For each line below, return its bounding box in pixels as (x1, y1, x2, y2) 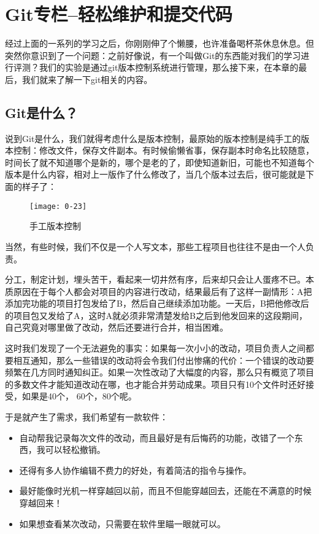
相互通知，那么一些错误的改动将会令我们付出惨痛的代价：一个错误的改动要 (13, 353, 314, 366)
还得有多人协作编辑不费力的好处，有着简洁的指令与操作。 (19, 463, 252, 476)
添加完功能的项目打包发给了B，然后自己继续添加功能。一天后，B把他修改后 (5, 297, 309, 310)
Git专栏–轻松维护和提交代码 (5, 1, 233, 26)
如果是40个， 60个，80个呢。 (21, 390, 137, 402)
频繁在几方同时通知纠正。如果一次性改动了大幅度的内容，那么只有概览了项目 (5, 366, 314, 379)
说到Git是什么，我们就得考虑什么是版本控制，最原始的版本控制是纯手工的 (5, 132, 301, 144)
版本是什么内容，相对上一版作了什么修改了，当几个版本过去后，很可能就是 (5, 168, 306, 181)
